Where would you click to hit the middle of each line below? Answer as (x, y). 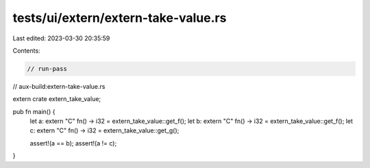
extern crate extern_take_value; (57, 99)
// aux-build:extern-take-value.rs (59, 86)
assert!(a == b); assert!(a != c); (73, 143)
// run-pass (47, 69)
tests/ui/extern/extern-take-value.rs (120, 18)
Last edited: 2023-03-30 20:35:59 (61, 38)
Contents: (26, 51)
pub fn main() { (34, 111)
